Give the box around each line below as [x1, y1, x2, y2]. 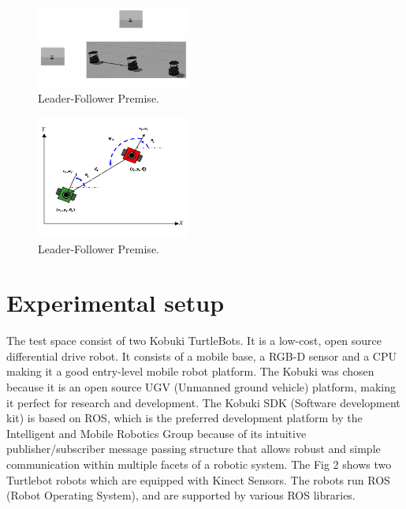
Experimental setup [6, 286, 225, 319]
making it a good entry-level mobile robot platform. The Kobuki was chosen [6, 363, 374, 380]
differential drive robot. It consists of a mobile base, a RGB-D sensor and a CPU [6, 347, 397, 364]
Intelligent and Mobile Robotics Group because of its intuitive [6, 425, 307, 441]
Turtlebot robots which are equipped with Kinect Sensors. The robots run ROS [6, 471, 390, 488]
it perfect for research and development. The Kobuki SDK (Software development [6, 394, 400, 410]
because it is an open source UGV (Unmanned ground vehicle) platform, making [6, 379, 396, 395]
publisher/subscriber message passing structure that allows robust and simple [6, 440, 381, 457]
